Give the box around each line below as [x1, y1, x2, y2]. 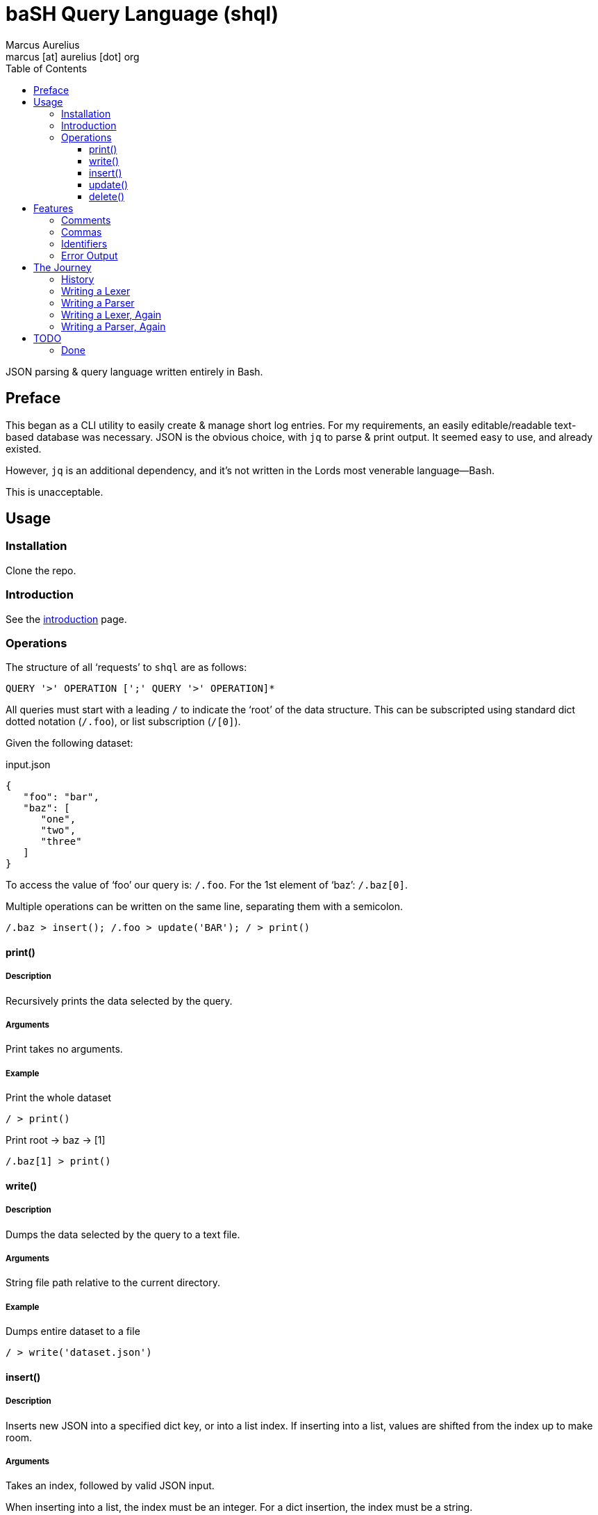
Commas [61, 225, 102, 238]
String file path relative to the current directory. [6, 1277, 220, 1289]
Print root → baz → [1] [6, 1134, 106, 1147]
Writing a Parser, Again [61, 320, 166, 332]
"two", [40, 825, 76, 836]
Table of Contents [6, 62, 88, 74]
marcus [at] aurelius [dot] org [6, 50, 140, 63]
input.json [6, 759, 51, 771]
